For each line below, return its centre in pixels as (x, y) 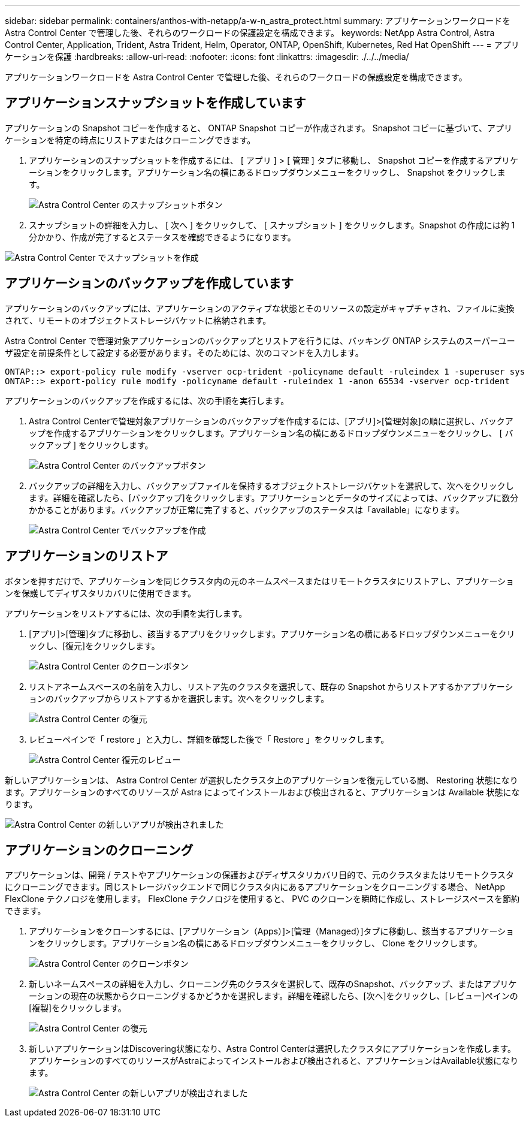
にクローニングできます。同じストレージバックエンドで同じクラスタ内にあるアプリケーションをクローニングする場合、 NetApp (255, 887)
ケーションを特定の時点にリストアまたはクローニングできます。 (130, 140)
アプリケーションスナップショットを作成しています (155, 103)
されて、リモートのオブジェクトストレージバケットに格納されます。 (138, 320)
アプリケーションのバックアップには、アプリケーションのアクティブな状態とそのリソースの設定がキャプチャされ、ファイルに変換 (260, 308)
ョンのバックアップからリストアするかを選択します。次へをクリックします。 (179, 698)
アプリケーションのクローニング (99, 850)
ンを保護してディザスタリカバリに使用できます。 (101, 593)
